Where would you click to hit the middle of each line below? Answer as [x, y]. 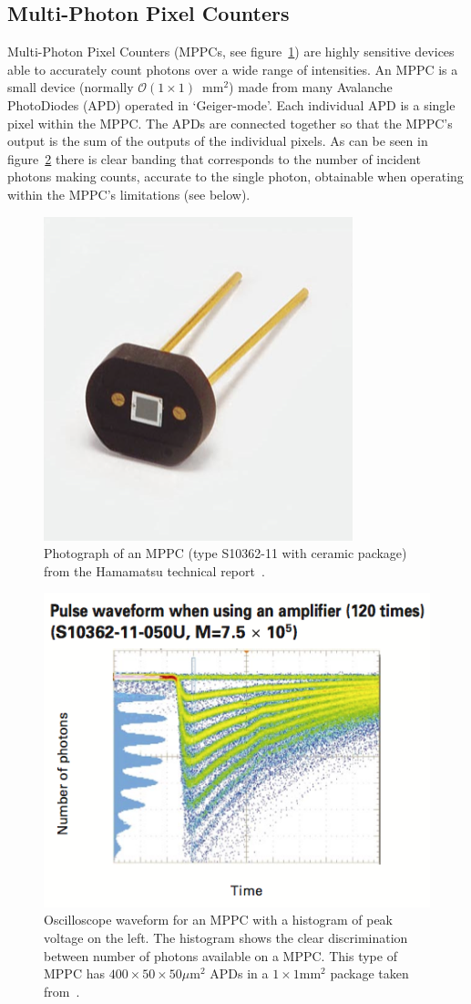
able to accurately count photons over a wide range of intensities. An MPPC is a [233, 69]
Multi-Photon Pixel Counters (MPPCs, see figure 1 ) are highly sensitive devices [231, 52]
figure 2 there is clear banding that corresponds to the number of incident [214, 158]
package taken [369, 973]
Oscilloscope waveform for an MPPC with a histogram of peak [219, 920]
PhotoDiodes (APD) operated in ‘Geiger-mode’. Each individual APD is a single [231, 104]
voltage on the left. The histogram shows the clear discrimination [226, 937]
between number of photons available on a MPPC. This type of [220, 955]
